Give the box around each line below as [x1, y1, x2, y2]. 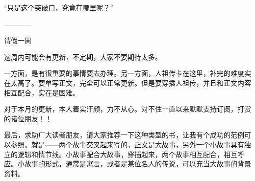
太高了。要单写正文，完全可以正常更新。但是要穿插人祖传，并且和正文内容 [10, 77, 251, 88]
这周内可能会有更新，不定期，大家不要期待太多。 [4, 51, 162, 62]
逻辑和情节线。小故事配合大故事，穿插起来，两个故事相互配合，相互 [17, 149, 237, 159]
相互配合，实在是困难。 [4, 87, 79, 97]
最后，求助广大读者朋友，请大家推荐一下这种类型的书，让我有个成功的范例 [4, 130, 244, 140]
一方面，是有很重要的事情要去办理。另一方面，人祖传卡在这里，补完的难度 [4, 68, 244, 78]
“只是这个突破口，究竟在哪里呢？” [4, 2, 114, 12]
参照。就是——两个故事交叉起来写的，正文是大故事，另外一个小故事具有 [10, 139, 244, 149]
